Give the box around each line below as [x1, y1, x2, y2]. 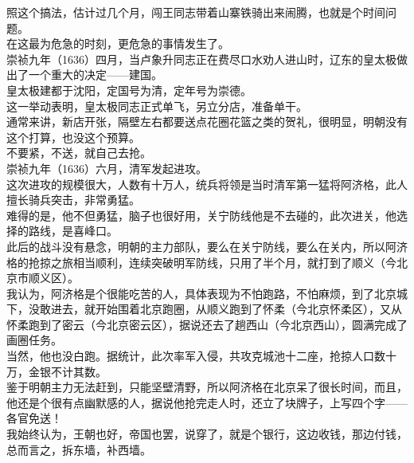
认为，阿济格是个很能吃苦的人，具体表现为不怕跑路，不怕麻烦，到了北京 [17, 284, 396, 301]
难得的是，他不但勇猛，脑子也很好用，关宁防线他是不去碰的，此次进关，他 [6, 206, 396, 223]
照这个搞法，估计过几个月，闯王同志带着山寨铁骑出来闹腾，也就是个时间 [6, 4, 385, 20]
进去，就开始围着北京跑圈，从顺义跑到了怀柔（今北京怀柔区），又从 [50, 300, 402, 317]
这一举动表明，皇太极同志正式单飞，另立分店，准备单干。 [6, 97, 307, 114]
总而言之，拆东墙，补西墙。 [6, 441, 151, 457]
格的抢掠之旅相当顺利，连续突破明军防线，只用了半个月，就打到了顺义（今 [6, 253, 396, 270]
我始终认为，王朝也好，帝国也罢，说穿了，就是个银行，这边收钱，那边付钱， [6, 426, 408, 442]
